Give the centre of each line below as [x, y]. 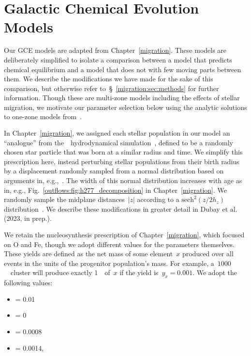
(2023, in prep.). [28, 218]
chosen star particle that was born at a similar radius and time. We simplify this [123, 152]
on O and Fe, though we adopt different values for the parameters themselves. [119, 244]
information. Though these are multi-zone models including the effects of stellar [122, 98]
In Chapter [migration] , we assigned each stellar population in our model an [117, 133]
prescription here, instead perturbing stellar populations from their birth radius [122, 161]
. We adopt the [215, 272]
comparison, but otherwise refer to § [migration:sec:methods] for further [111, 88]
